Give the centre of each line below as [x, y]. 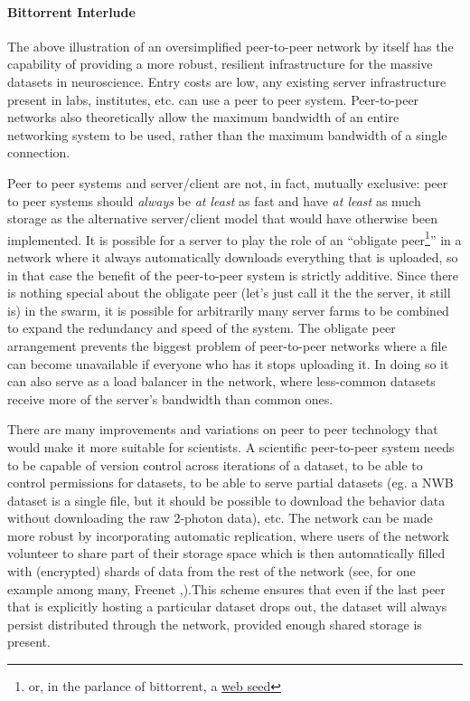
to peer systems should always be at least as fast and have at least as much [214, 200]
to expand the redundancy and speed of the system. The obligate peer [202, 328]
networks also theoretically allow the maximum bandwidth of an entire [203, 117]
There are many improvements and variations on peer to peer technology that [223, 429]
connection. [39, 152]
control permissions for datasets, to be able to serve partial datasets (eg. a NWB [230, 483]
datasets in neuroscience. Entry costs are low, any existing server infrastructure [227, 81]
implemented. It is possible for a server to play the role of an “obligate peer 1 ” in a [235, 238]
